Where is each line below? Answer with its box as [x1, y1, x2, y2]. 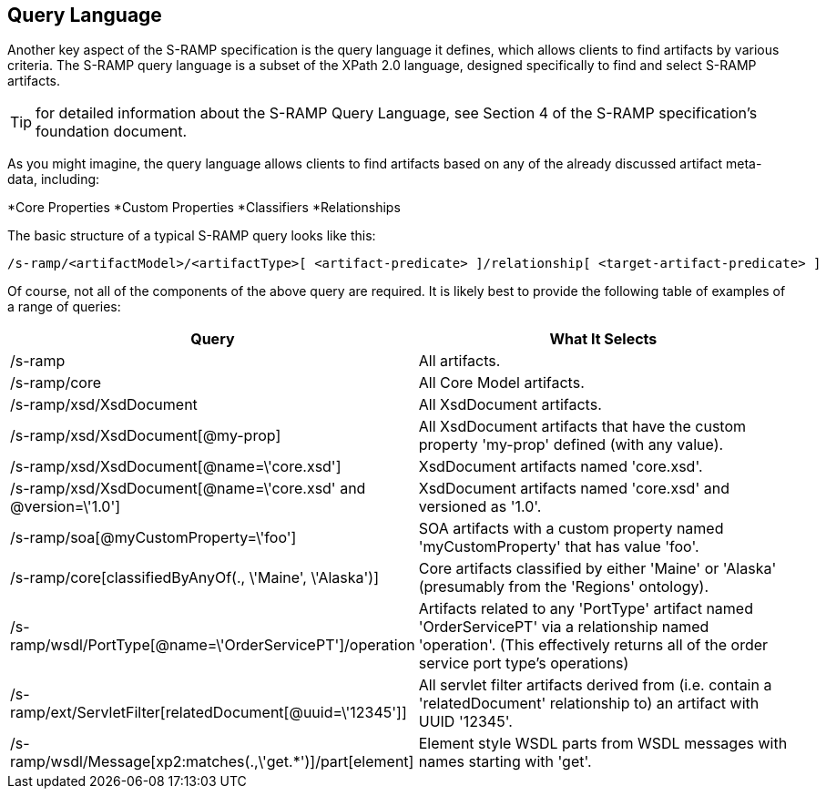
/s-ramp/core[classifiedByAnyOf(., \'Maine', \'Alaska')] [10, 568, 380, 587]
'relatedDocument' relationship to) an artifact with [418, 694, 760, 713]
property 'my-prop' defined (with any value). [418, 435, 724, 454]
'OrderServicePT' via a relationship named [418, 617, 709, 637]
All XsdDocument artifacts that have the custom [418, 417, 747, 436]
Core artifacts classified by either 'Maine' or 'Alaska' [418, 559, 777, 578]
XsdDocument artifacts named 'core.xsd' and [418, 479, 729, 498]
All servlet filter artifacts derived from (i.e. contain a [418, 676, 772, 695]
